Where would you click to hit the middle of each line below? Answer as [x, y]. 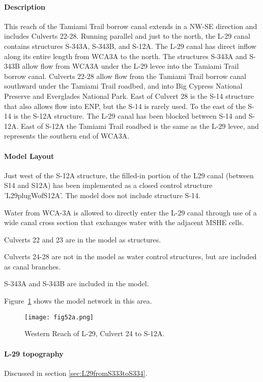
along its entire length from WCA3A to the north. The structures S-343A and [126, 56]
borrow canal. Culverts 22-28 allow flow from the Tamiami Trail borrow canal [125, 76]
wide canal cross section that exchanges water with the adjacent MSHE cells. [124, 222]
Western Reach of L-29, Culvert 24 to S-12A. [95, 333]
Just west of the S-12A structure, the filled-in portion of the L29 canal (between [129, 175]
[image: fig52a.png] [59, 317]
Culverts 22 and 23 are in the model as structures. [83, 239]
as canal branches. [33, 266]
